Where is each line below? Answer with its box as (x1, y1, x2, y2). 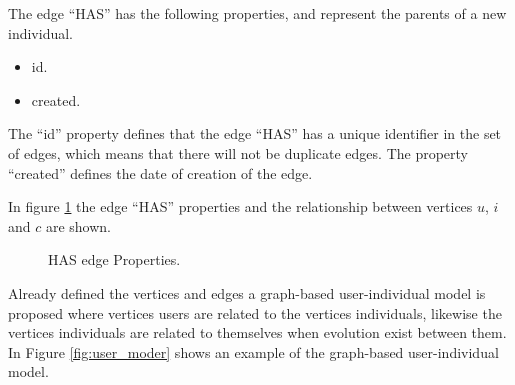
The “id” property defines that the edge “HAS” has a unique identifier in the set (8, 123, 502, 144)
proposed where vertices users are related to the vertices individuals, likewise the (8, 302, 502, 323)
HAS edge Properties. (48, 249, 181, 270)
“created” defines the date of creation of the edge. (8, 162, 313, 183)
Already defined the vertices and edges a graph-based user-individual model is (8, 282, 486, 303)
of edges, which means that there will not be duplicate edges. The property (8, 142, 468, 163)
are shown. (45, 215, 112, 236)
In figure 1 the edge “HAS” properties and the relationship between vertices (8, 196, 473, 217)
